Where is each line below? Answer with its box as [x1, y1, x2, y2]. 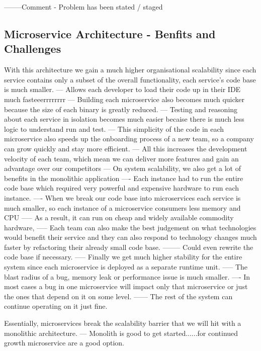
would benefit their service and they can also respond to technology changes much [4, 232, 257, 242]
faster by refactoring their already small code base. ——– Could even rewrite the [4, 241, 253, 252]
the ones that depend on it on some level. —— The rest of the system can [4, 291, 233, 301]
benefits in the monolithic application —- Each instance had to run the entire [4, 172, 243, 183]
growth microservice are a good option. [4, 337, 125, 348]
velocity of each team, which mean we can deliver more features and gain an [4, 153, 239, 163]
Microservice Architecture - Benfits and [4, 26, 216, 41]
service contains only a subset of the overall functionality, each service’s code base [4, 74, 256, 84]
